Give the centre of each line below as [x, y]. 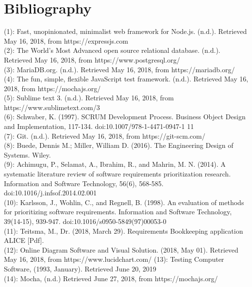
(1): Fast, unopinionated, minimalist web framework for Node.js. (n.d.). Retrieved [126, 31]
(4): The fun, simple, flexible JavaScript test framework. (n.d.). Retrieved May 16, [126, 79]
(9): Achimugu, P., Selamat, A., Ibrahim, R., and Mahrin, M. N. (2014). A [115, 164]
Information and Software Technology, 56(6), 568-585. [84, 183]
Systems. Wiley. [27, 154]
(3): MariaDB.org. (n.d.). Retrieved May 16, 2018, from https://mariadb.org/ [119, 69]
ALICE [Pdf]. [24, 240]
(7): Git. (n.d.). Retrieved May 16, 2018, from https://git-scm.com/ [105, 136]
